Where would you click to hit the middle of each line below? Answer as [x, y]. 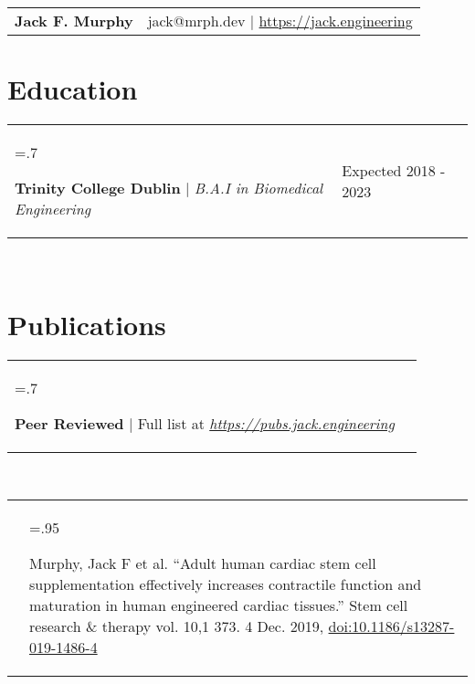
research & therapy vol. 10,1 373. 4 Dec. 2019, [177, 626]
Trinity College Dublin [98, 188]
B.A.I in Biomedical [259, 188]
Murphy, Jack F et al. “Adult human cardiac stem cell [203, 563]
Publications [87, 324]
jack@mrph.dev [196, 21]
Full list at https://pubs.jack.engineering [266, 423]
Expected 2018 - [394, 170]
